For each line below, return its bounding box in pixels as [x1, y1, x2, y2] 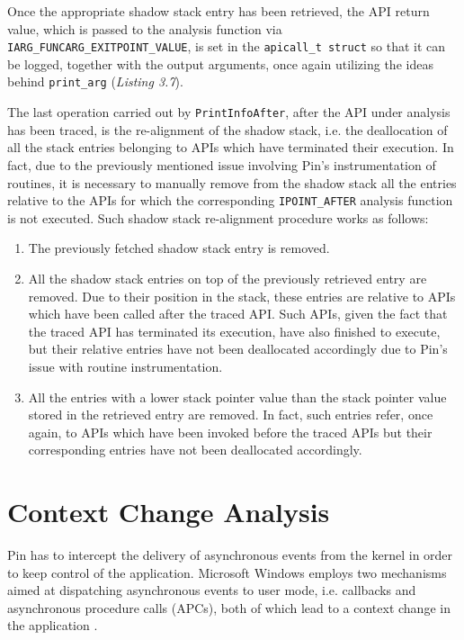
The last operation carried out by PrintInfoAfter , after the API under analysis [7, 103, 451, 122]
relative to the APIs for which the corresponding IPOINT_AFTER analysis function [7, 191, 453, 210]
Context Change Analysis [7, 493, 330, 530]
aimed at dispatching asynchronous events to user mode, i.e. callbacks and [7, 581, 416, 599]
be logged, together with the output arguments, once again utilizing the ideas [7, 54, 433, 73]
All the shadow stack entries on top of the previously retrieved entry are [28, 268, 427, 287]
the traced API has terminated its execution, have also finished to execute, [28, 321, 441, 340]
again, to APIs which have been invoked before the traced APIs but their [28, 422, 433, 441]
